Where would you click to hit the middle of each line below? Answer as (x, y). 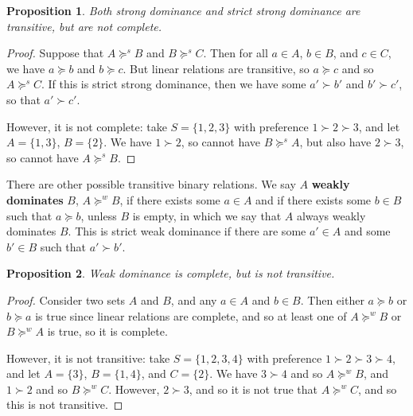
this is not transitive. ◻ (65, 404)
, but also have (335, 142)
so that (23, 99)
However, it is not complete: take (87, 126)
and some (367, 231)
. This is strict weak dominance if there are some (187, 231)
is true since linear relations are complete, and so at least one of (191, 315)
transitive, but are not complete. (84, 26)
